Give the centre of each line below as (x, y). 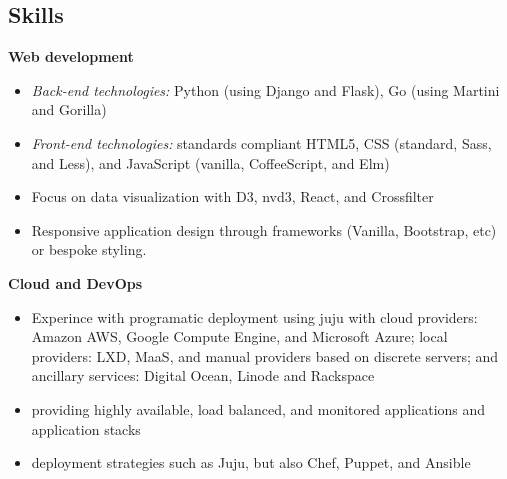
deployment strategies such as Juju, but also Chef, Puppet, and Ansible (251, 462)
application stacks (86, 428)
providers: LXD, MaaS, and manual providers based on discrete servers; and (265, 355)
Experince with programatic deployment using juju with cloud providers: (254, 316)
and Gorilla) (69, 109)
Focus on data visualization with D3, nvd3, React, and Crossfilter (232, 196)
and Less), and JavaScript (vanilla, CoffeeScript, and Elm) (210, 162)
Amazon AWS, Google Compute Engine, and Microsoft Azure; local (239, 336)
